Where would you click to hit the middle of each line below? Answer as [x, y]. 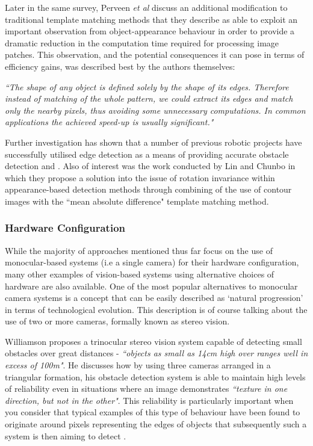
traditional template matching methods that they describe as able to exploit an [151, 19]
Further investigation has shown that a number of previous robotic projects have [153, 142]
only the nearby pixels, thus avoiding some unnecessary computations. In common [155, 110]
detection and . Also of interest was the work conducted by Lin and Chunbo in [150, 166]
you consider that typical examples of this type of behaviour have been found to [153, 412]
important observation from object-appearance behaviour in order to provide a [150, 31]
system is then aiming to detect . [66, 435]
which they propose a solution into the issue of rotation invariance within [140, 177]
